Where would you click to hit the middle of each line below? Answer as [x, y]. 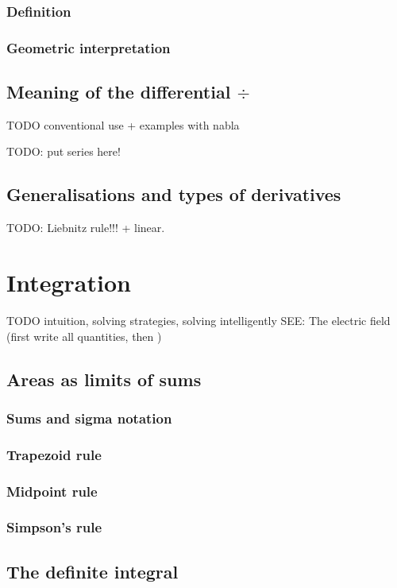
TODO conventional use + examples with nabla [123, 124]
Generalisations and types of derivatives [174, 194]
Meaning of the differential [119, 92]
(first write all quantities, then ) [84, 336]
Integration [69, 282]
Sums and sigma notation [89, 418]
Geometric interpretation [89, 47]
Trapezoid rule [54, 454]
